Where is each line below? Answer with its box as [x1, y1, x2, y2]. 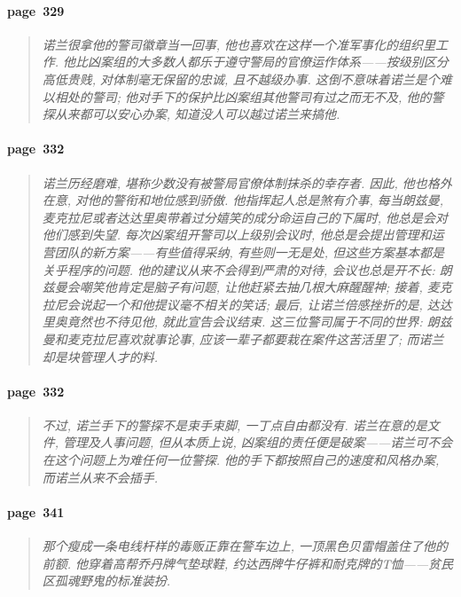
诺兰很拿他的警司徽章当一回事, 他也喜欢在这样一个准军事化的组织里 [42, 35, 436, 53]
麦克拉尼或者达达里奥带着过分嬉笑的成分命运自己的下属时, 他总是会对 [42, 208, 449, 226]
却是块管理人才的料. [42, 347, 159, 365]
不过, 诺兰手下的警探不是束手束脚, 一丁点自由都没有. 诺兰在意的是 [42, 415, 427, 434]
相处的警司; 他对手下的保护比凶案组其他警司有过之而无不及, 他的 [54, 87, 432, 106]
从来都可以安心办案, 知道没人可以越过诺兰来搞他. [54, 105, 340, 123]
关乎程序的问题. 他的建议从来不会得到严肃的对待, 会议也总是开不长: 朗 [42, 260, 452, 279]
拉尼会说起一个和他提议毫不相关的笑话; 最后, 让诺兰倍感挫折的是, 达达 [42, 295, 452, 313]
